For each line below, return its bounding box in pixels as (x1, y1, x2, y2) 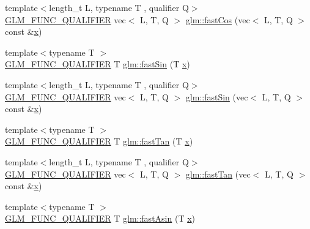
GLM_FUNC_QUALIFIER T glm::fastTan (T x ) (5, 135, 193, 148)
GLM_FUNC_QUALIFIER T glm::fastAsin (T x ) (5, 212, 196, 225)
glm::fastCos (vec (185, 13, 250, 26)
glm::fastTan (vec (185, 167, 251, 180)
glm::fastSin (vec (185, 90, 248, 103)
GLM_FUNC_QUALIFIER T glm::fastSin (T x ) (5, 58, 190, 70)
